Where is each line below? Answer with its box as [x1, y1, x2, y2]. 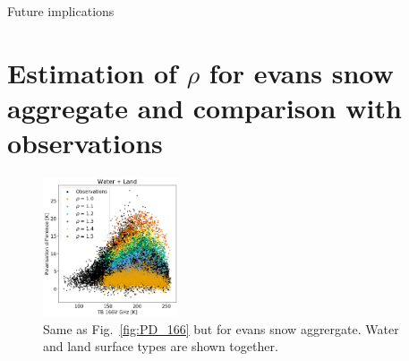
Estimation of [7, 54, 177, 90]
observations [7, 125, 163, 161]
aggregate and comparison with [7, 89, 402, 125]
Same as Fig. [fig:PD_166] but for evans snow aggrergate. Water [43, 319, 399, 338]
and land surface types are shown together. [43, 337, 278, 356]
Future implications [7, 2, 115, 20]
